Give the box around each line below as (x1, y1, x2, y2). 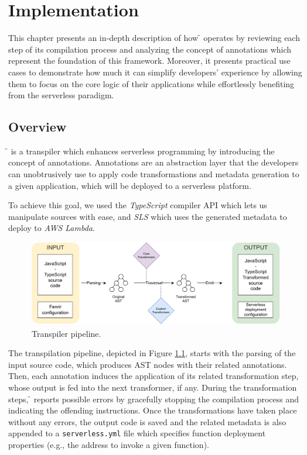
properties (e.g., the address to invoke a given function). (8, 439, 209, 451)
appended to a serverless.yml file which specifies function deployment (8, 427, 266, 439)
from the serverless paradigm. (8, 89, 114, 101)
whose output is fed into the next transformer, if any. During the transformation (8, 381, 297, 394)
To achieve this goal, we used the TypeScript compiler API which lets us (8, 199, 267, 211)
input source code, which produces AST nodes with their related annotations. (8, 358, 287, 370)
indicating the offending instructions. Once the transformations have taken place (8, 404, 297, 416)
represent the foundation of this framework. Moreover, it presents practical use (8, 54, 291, 67)
